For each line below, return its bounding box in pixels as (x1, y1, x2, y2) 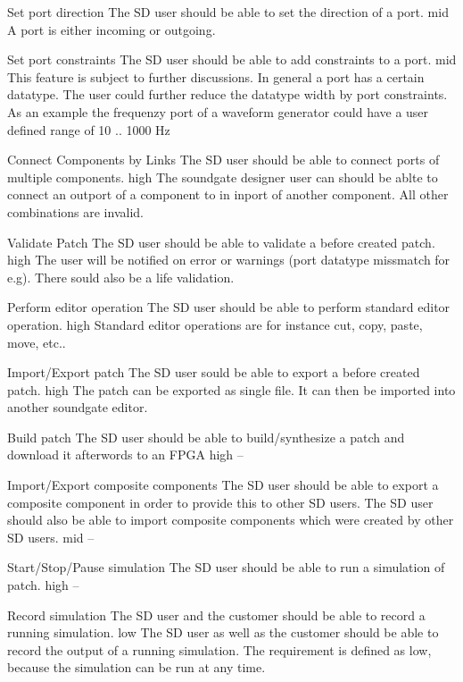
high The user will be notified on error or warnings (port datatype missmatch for (7, 250, 451, 269)
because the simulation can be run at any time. (7, 658, 266, 677)
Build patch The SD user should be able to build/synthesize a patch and (7, 427, 405, 446)
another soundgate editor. (7, 398, 148, 417)
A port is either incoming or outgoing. (7, 20, 216, 38)
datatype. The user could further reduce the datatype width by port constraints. (7, 85, 448, 104)
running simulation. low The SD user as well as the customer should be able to (7, 623, 439, 642)
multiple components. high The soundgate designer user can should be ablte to (7, 167, 438, 186)
